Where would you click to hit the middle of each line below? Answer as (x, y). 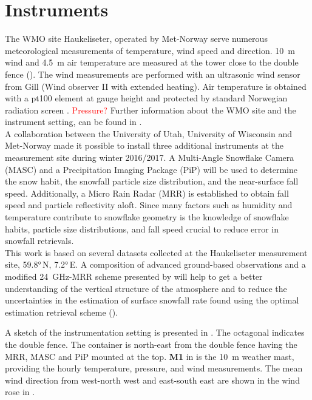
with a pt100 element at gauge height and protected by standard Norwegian (146, 98)
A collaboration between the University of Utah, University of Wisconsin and (148, 133)
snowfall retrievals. (39, 241)
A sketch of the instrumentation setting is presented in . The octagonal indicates (155, 332)
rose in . (20, 392)
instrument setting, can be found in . (73, 122)
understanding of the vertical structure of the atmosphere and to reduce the (146, 288)
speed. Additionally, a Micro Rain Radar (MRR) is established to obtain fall (147, 193)
